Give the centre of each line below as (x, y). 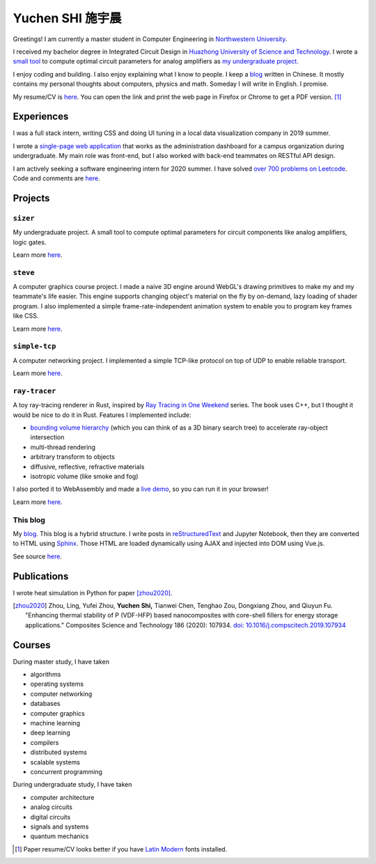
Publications (41, 576)
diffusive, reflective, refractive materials (87, 466)
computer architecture (62, 797)
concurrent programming (66, 772)
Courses (32, 645)
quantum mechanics (60, 836)
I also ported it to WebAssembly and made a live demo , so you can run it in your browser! (141, 489)
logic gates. (30, 242)
